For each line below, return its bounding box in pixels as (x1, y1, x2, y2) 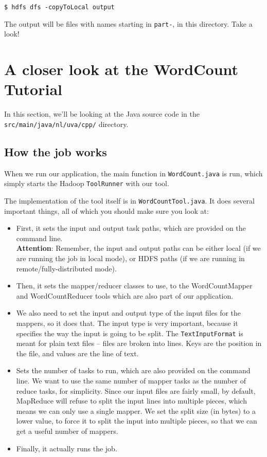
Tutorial (4, 79, 63, 100)
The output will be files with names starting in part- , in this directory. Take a (4, 18, 253, 29)
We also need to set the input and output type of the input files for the (16, 307, 241, 318)
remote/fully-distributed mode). (16, 263, 117, 273)
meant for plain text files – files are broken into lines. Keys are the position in (16, 338, 262, 349)
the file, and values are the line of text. (16, 348, 139, 358)
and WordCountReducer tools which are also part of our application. (16, 290, 234, 301)
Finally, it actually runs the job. (16, 443, 117, 453)
